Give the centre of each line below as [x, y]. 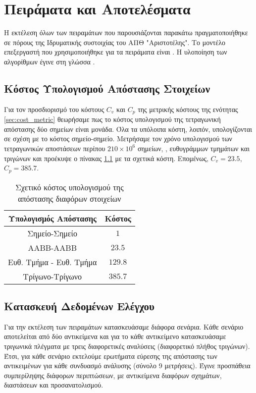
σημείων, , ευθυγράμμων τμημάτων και [193, 148]
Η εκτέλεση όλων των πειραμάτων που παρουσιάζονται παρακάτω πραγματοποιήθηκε [126, 32]
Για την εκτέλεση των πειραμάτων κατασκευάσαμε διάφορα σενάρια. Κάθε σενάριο [124, 326]
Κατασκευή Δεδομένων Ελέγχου [79, 306]
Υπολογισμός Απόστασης [52, 218]
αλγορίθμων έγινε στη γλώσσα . [50, 61]
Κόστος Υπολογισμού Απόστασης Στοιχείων [107, 88]
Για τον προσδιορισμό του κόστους [54, 109]
